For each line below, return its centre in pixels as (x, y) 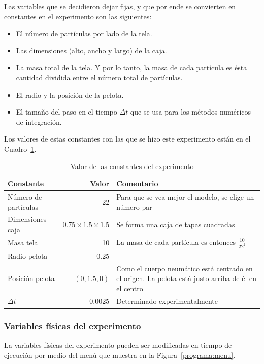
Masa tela (23, 242)
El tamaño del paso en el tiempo (67, 112)
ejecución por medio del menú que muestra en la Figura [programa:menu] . (120, 355)
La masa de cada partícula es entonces (176, 242)
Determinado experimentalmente (167, 301)
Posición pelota (31, 278)
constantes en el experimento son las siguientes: (78, 16)
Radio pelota (28, 255)
